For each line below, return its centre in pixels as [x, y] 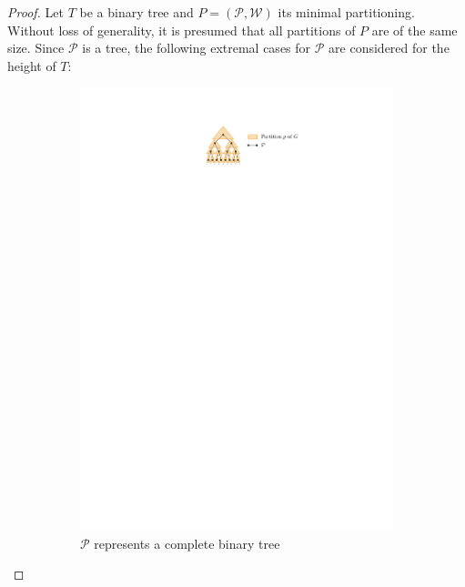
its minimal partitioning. [346, 12]
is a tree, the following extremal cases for [197, 48]
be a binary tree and [136, 12]
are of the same [414, 30]
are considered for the [389, 48]
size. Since [36, 48]
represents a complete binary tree [187, 543]
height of [32, 65]
